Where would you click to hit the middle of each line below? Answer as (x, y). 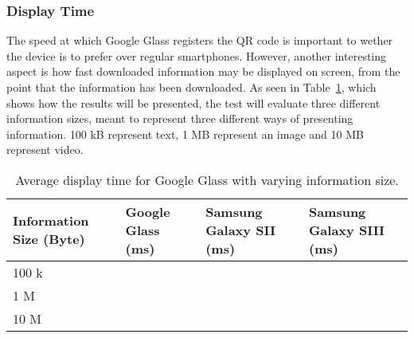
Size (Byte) (49, 239)
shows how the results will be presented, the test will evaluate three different (193, 102)
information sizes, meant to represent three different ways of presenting (180, 118)
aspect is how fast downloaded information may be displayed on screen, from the (203, 71)
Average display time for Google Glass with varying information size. (207, 179)
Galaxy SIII (347, 230)
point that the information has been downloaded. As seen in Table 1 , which (191, 87)
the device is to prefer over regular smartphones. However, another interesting (197, 55)
